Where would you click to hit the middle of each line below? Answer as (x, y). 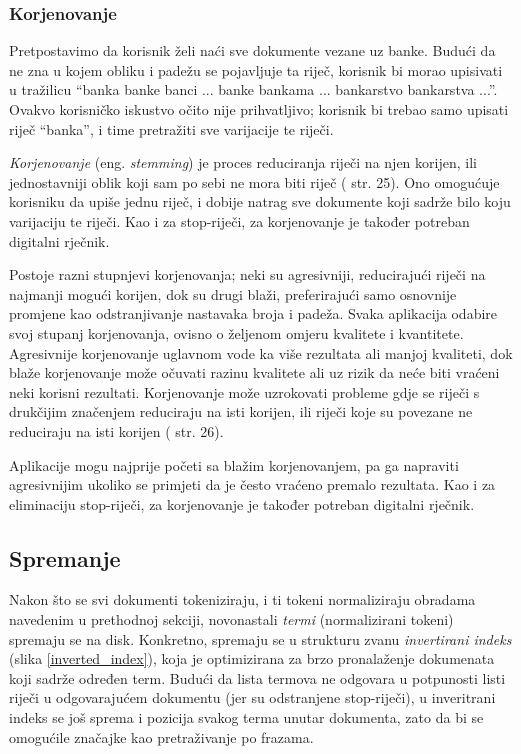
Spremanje (65, 557)
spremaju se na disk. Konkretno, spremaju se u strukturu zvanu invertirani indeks (260, 638)
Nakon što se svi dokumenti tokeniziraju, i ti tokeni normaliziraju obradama (242, 599)
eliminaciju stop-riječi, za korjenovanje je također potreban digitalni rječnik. (242, 503)
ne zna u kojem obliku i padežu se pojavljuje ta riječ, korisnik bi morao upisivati (256, 69)
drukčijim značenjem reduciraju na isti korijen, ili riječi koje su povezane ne (241, 411)
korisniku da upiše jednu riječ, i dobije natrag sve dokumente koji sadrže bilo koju (260, 201)
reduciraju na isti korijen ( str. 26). (116, 430)
